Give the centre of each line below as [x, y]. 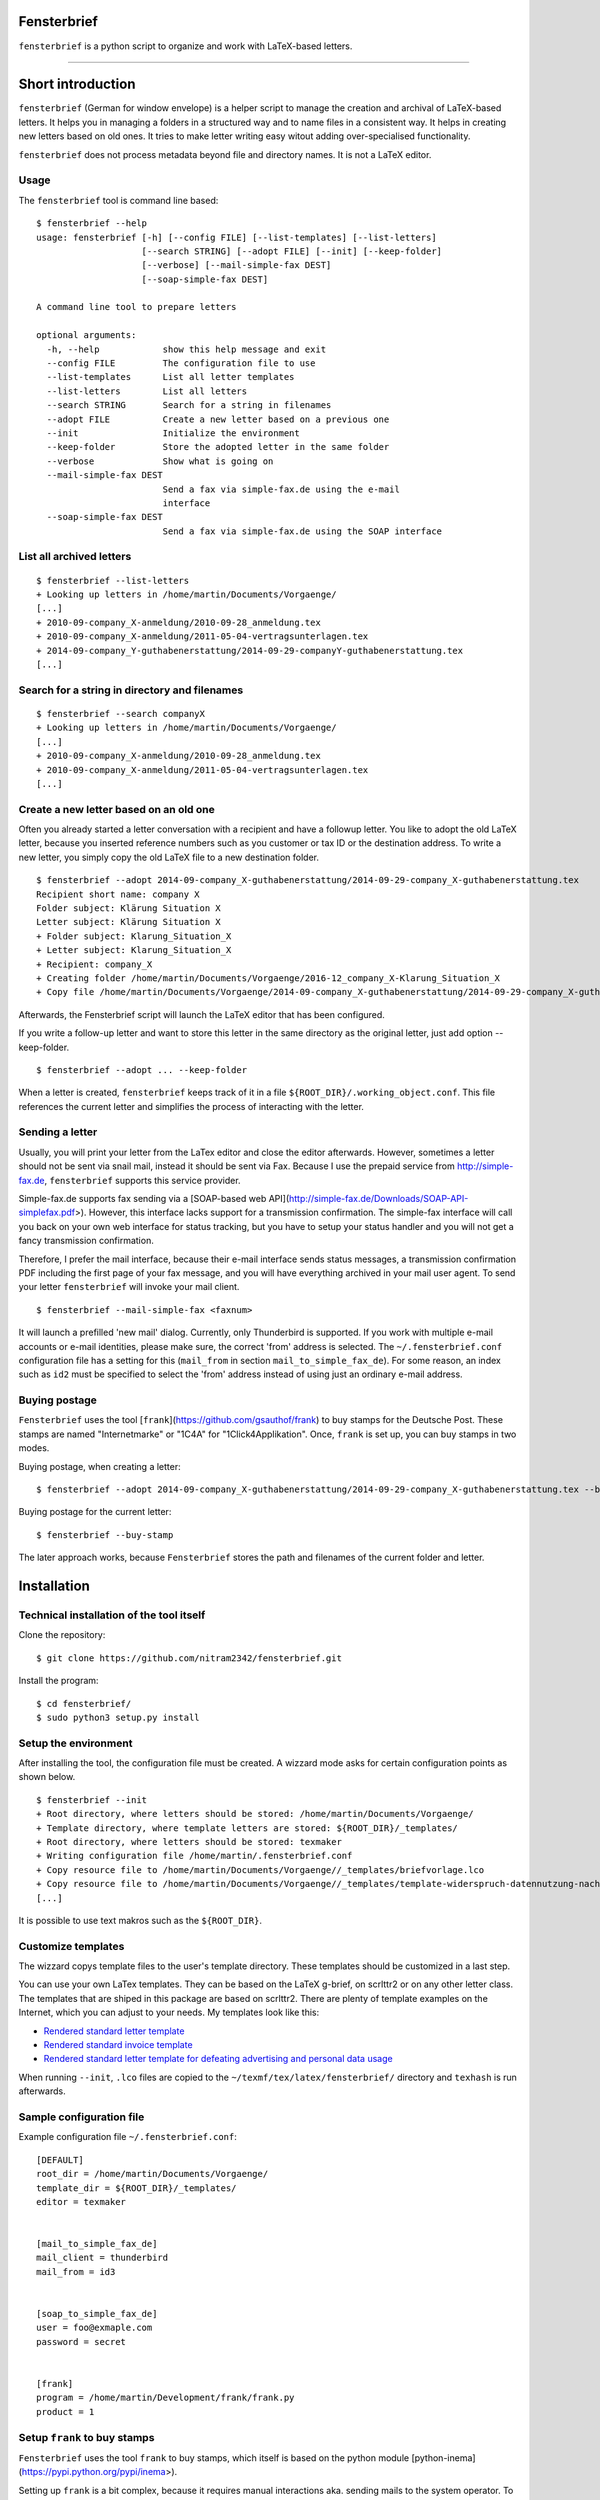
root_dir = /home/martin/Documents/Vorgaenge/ [152, 2174]
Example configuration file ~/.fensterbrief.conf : [127, 2137]
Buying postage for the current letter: [95, 1512]
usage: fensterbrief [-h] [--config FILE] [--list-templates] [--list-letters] [236, 237]
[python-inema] [443, 2457]
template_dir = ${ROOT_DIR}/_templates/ [136, 2188]
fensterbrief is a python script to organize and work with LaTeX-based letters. [185, 46]
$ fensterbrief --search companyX [120, 713]
